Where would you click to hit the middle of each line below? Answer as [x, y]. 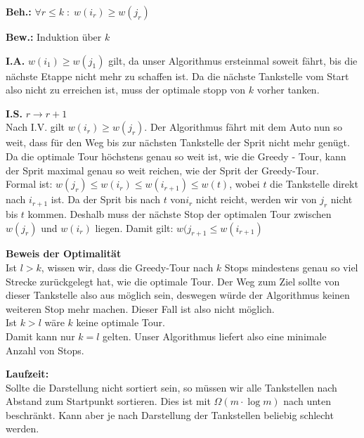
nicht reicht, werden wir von [256, 199]
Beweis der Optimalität [64, 253]
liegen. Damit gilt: [134, 227]
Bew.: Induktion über [54, 37]
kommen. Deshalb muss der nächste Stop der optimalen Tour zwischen [180, 213]
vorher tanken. [288, 90]
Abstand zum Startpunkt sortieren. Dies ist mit [108, 401]
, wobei [245, 184]
